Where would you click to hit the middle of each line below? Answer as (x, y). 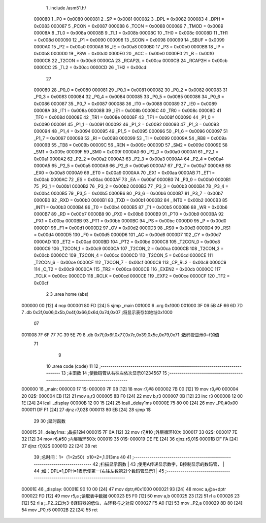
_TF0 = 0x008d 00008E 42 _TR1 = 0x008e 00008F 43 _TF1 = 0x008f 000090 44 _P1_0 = (124, 117)
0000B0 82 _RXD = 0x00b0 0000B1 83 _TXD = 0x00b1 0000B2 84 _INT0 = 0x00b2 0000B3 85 (131, 200)
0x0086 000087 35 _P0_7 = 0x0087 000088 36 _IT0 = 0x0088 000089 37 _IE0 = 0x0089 (125, 104)
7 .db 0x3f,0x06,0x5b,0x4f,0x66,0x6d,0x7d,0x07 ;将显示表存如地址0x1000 (97, 313)
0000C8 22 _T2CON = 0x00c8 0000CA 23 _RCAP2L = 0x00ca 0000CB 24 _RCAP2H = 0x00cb (131, 60)
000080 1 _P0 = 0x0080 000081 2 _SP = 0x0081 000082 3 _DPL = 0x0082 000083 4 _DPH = (129, 19)
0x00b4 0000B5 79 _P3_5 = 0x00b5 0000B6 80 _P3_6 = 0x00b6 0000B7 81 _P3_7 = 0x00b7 (129, 193)
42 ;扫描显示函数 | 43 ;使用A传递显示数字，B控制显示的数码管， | (158, 464)
